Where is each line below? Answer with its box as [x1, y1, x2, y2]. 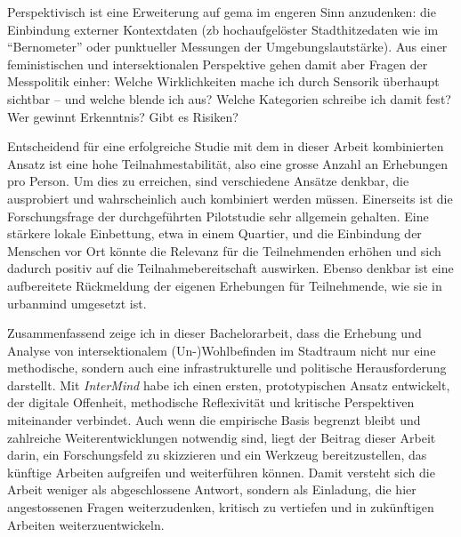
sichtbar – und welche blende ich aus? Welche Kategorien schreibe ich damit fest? [7, 89, 451, 108]
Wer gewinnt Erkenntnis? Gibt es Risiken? [7, 107, 239, 125]
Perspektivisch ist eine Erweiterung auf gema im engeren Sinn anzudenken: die [7, 3, 436, 20]
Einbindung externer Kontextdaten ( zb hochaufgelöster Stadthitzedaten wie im [7, 20, 439, 38]
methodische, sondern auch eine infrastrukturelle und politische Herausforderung [7, 358, 447, 377]
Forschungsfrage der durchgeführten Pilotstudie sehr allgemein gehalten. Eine [7, 206, 429, 225]
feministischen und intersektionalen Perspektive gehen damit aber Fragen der [7, 54, 428, 73]
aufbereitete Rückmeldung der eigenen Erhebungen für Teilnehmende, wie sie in [7, 276, 442, 294]
